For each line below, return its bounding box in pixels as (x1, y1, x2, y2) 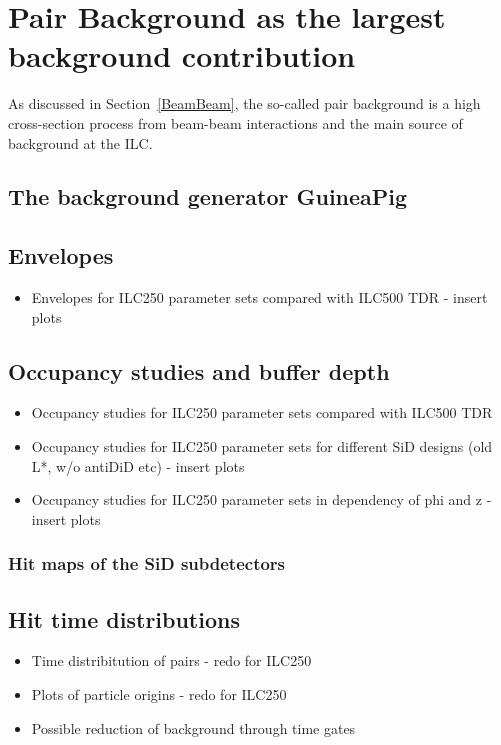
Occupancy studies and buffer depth (8, 355, 390, 386)
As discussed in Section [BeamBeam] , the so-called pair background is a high (8, 93, 481, 114)
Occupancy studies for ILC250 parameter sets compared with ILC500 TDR (31, 402, 493, 423)
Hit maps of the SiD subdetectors (8, 551, 286, 576)
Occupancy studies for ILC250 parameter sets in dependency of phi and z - (31, 489, 492, 510)
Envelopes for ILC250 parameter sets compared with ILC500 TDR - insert (31, 287, 488, 308)
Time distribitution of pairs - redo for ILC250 (31, 650, 312, 671)
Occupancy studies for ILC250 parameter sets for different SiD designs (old (31, 436, 493, 457)
